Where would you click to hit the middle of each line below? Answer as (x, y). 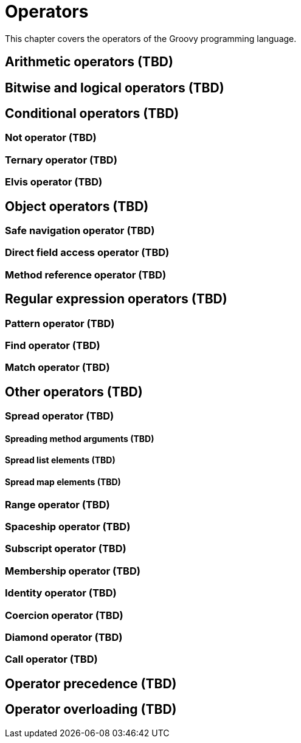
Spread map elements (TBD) (63, 482)
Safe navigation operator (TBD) (80, 231)
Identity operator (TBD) (61, 593)
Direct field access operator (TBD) (87, 253)
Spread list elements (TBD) (60, 460)
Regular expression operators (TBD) (116, 299)
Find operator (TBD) (53, 345)
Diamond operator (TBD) (64, 637)
